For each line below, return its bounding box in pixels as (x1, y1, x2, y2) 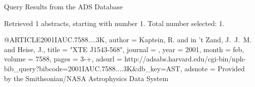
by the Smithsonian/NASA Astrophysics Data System (4, 73, 169, 83)
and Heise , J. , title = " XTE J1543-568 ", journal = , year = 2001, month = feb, (4, 44, 244, 54)
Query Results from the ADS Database (4, 1, 123, 11)
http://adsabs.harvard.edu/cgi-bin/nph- (124, 54, 246, 64)
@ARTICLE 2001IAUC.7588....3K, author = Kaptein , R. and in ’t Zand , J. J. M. (4, 34, 252, 45)
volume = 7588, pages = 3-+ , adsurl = (4, 54, 123, 64)
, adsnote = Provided (180, 63, 245, 73)
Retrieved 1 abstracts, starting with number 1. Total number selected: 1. (4, 18, 225, 28)
